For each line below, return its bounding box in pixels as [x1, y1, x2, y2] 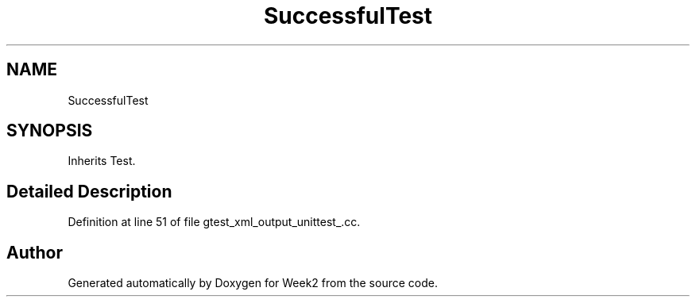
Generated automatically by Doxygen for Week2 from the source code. [68, 276, 438, 290]
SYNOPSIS [6, 121, 93, 141]
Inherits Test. [68, 154, 136, 168]
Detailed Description [6, 181, 172, 201]
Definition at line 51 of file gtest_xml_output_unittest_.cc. [68, 215, 361, 229]
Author [6, 242, 63, 263]
